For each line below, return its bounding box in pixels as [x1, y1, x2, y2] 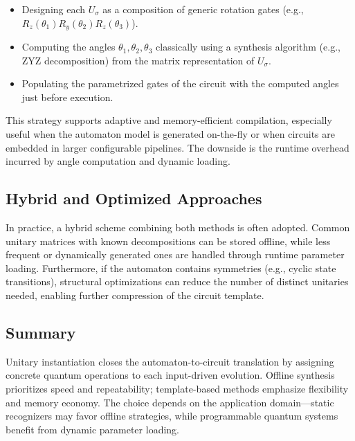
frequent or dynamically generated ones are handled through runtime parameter [6, 247, 345, 262]
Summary [6, 321, 76, 343]
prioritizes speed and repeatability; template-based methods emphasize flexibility [6, 381, 349, 395]
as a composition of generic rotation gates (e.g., [102, 2, 304, 16]
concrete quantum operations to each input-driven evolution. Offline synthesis [6, 368, 335, 382]
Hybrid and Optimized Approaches [6, 188, 262, 209]
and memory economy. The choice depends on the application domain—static [6, 395, 334, 409]
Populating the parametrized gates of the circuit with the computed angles [21, 76, 339, 91]
